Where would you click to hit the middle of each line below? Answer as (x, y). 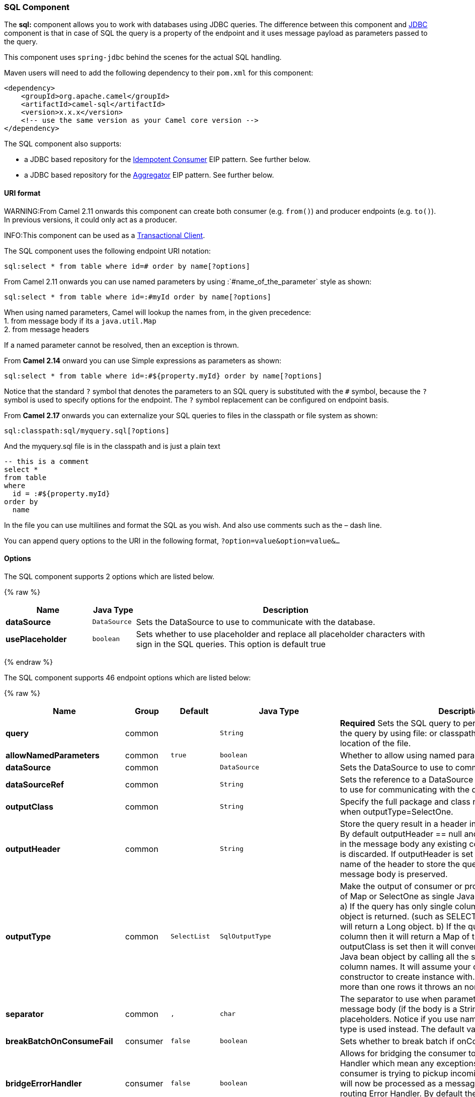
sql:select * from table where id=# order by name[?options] (127, 266)
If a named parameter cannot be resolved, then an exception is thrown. (122, 345)
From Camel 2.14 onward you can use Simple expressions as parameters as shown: (143, 360)
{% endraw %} (28, 662)
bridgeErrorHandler (44, 1083)
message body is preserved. (394, 874)
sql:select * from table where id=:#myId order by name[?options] (138, 297)
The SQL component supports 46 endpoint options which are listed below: (128, 677)
